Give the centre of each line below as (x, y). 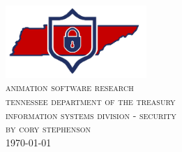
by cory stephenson (48, 129)
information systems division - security (91, 115)
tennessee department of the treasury (91, 101)
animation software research (70, 87)
